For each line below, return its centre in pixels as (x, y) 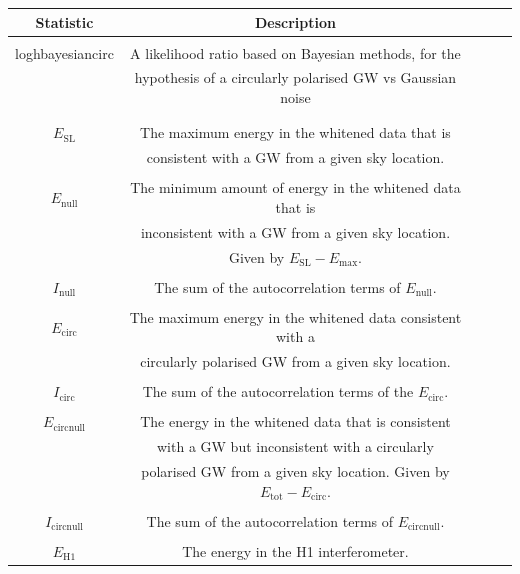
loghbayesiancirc (64, 52)
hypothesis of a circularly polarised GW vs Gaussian (295, 77)
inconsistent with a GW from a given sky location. (295, 231)
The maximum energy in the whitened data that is (295, 132)
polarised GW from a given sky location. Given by (295, 471)
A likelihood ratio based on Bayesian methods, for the (295, 52)
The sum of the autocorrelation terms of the (278, 391)
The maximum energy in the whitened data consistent (295, 316)
